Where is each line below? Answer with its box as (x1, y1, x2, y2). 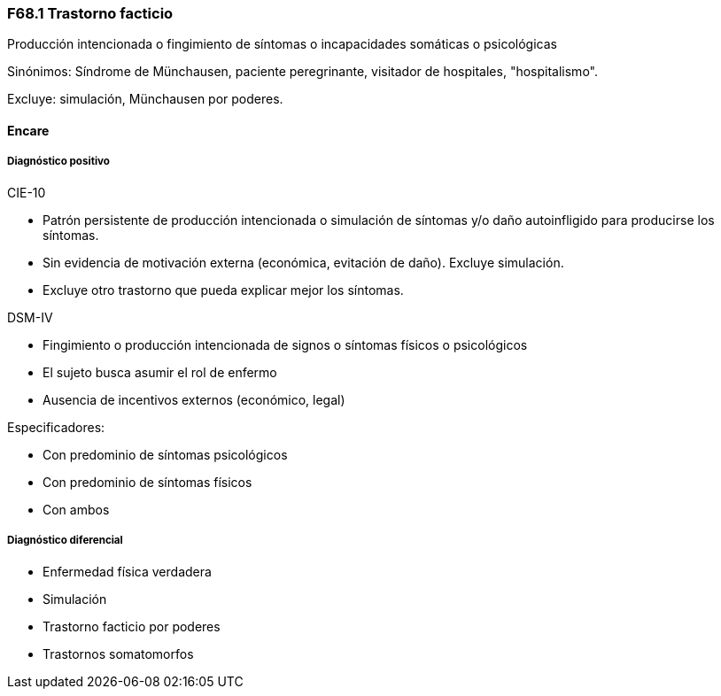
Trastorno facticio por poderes (43, 618, 221, 634)
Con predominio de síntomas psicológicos (43, 446, 288, 462)
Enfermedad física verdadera (43, 563, 212, 579)
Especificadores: (7, 419, 105, 435)
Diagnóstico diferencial (7, 534, 123, 547)
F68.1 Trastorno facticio (7, 4, 174, 22)
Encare (7, 122, 50, 138)
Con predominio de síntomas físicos (43, 474, 252, 490)
